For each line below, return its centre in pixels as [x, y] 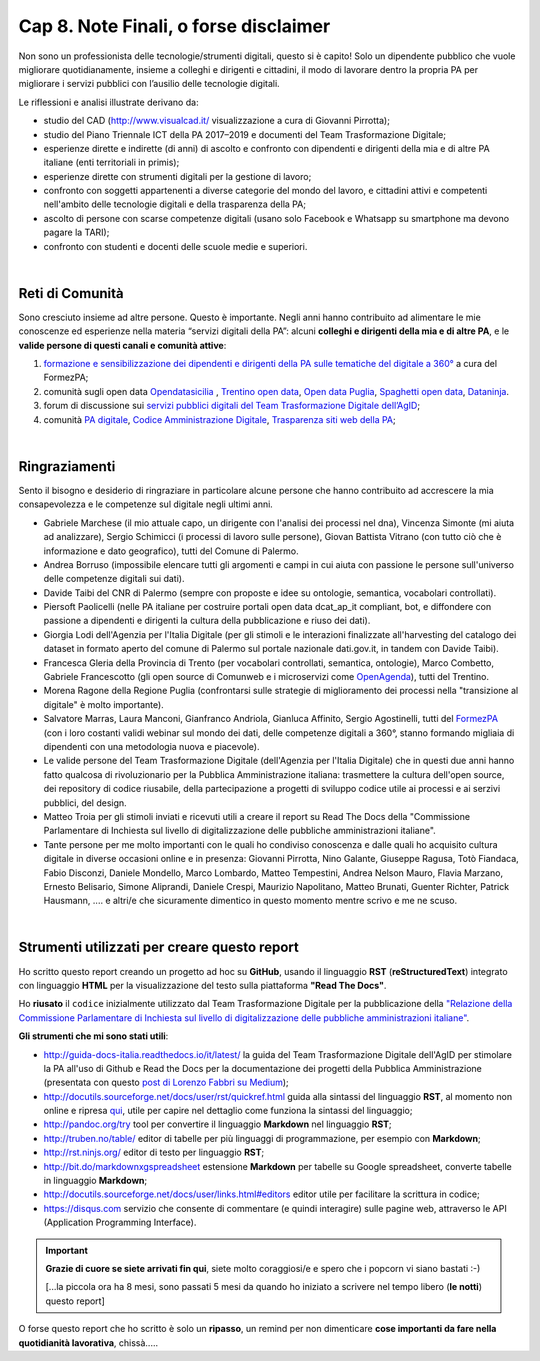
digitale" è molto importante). [103, 704]
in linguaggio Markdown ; [95, 1181]
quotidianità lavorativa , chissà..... [88, 1342]
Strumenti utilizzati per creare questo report [158, 947]
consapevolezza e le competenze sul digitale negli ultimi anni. [146, 504]
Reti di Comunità [71, 293]
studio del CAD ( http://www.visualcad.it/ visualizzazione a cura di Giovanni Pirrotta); [216, 121]
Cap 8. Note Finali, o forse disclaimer [174, 26]
